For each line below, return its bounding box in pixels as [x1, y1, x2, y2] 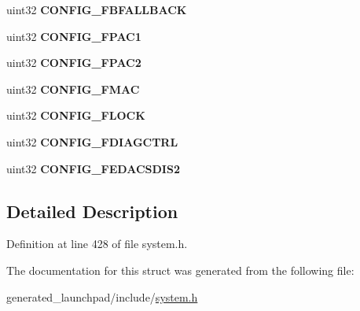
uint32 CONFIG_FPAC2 [6, 54, 141, 71]
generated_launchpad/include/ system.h [6, 288, 198, 305]
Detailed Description [6, 198, 178, 223]
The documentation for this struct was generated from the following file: [6, 261, 354, 278]
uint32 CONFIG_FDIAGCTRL [6, 133, 178, 150]
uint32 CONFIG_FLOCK [6, 107, 145, 124]
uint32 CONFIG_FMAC [6, 80, 140, 97]
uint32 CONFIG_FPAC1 [6, 28, 141, 44]
